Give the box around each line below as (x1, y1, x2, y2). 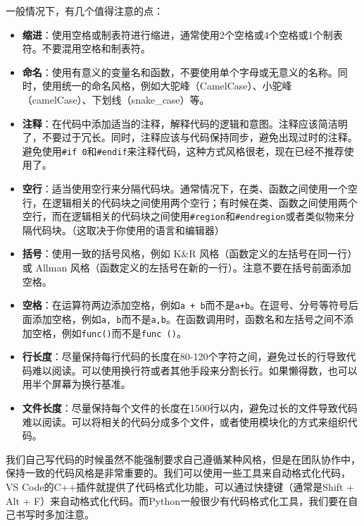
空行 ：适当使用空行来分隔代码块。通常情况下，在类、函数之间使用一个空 (22, 181, 358, 195)
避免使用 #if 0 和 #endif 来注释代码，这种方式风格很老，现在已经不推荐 (22, 143, 344, 158)
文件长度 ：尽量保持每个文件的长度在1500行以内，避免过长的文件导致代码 (22, 400, 358, 415)
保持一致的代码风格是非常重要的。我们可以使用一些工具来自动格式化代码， (6, 465, 351, 480)
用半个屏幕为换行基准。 (22, 377, 131, 391)
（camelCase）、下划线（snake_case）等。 (22, 92, 210, 106)
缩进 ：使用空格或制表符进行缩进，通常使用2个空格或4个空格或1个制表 (22, 27, 343, 42)
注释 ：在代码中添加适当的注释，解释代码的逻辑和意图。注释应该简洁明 (22, 116, 348, 130)
